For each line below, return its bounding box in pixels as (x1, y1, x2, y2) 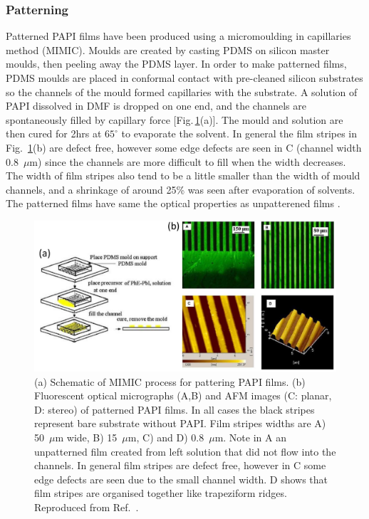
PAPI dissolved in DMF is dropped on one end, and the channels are (6, 98, 306, 113)
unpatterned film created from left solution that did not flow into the (34, 444, 336, 458)
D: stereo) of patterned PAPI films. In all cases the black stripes (34, 402, 315, 416)
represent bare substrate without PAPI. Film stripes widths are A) (34, 416, 326, 431)
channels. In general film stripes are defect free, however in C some (34, 458, 326, 473)
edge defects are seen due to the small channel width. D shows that (34, 471, 328, 486)
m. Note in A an (214, 429, 286, 444)
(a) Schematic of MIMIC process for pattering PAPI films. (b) (34, 374, 306, 389)
